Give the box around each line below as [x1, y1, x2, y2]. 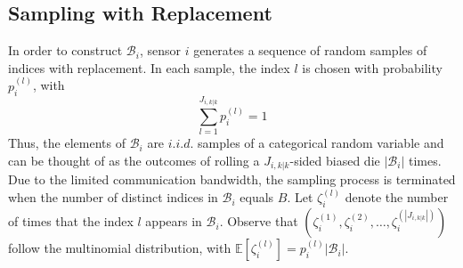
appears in [145, 212, 202, 231]
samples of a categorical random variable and [198, 134, 444, 152]
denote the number [345, 188, 449, 207]
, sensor [139, 41, 181, 60]
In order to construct [8, 41, 123, 60]
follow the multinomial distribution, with [8, 239, 231, 257]
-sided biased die [289, 150, 380, 169]
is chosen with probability [302, 58, 443, 77]
